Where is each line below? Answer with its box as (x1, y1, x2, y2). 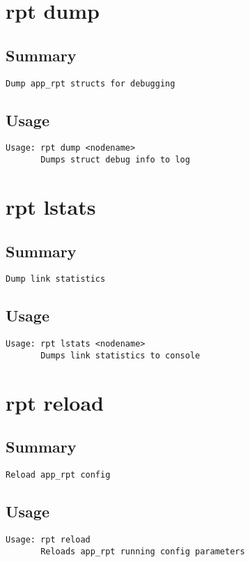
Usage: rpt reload (6, 534, 91, 545)
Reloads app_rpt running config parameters (40, 546, 245, 556)
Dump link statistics (6, 274, 106, 284)
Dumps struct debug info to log (40, 155, 190, 165)
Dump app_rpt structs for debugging (6, 78, 175, 89)
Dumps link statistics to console (40, 350, 201, 360)
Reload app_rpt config (6, 470, 111, 480)
